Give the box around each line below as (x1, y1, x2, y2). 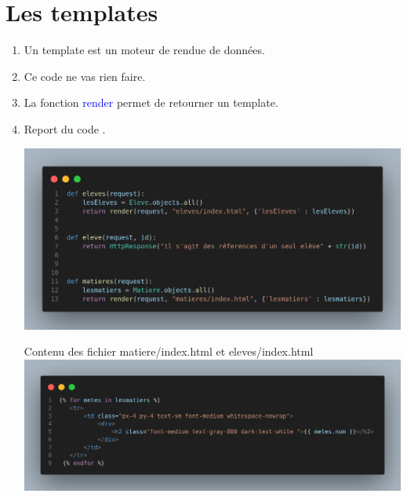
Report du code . (24, 120, 106, 137)
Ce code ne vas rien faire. (24, 68, 146, 84)
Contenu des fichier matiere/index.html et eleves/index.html (24, 343, 314, 360)
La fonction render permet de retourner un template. (24, 94, 278, 111)
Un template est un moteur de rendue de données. (24, 42, 265, 58)
